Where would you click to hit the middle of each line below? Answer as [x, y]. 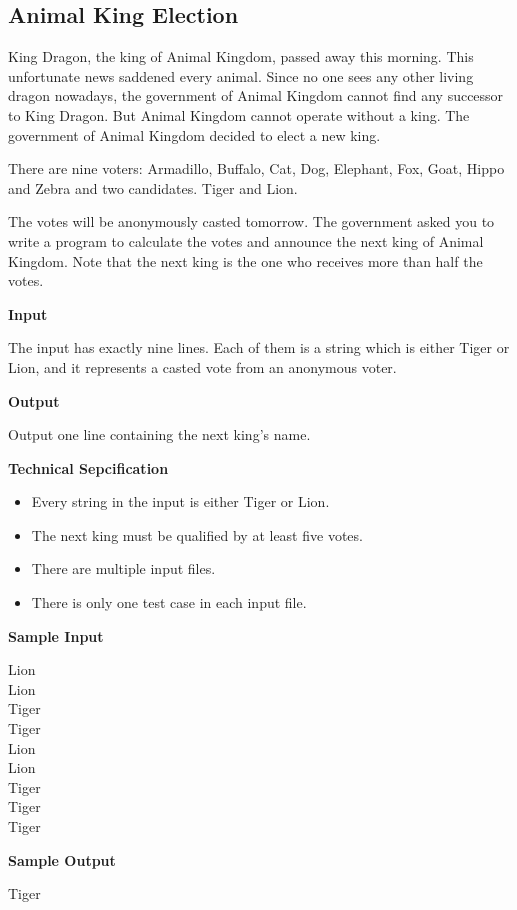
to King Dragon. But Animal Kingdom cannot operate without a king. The [239, 114]
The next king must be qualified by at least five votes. [197, 534]
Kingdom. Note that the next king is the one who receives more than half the [245, 260]
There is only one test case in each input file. [169, 602]
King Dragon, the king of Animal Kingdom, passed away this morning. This [241, 56]
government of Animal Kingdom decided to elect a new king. [194, 134]
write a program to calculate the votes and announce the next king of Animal [246, 240]
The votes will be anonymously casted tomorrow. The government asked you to [251, 221]
